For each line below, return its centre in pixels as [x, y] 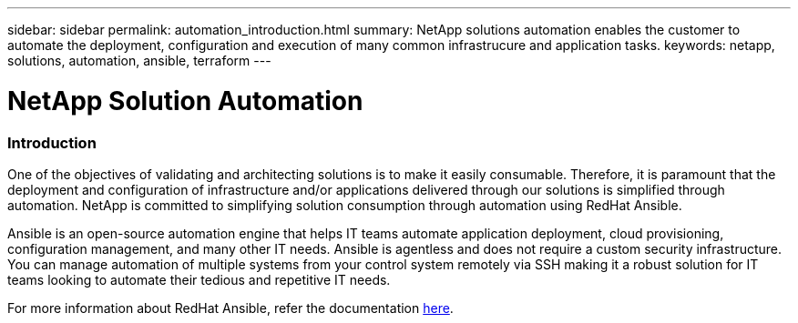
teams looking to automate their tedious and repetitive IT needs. [199, 279]
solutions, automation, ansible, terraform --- [139, 61]
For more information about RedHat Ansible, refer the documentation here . [230, 308]
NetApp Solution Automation [185, 101]
